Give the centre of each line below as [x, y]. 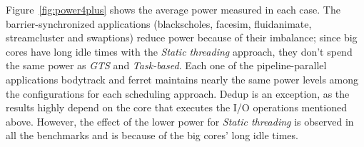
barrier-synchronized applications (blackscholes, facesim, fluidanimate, [159, 23]
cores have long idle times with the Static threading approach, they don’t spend [179, 51]
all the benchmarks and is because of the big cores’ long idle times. [152, 135]
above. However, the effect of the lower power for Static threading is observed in [180, 121]
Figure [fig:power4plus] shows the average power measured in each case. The [173, 9]
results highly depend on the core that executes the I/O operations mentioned [176, 107]
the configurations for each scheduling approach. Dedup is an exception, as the [178, 93]
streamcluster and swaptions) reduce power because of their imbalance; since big [182, 37]
